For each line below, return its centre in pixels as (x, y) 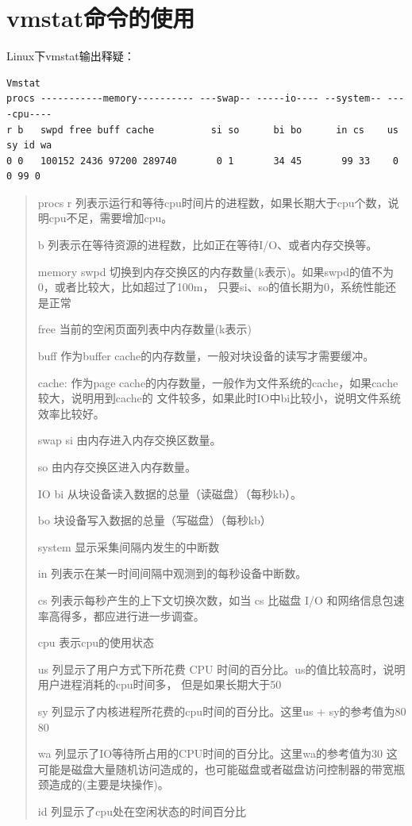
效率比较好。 (71, 413)
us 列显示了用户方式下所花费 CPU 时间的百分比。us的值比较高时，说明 (221, 668)
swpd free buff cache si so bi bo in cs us (219, 130)
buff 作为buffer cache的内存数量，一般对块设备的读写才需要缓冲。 (206, 356)
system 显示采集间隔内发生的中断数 (129, 546)
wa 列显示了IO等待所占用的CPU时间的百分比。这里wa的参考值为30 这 (218, 753)
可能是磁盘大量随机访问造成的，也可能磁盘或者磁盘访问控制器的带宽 (216, 768)
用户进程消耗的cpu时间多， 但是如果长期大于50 (160, 684)
